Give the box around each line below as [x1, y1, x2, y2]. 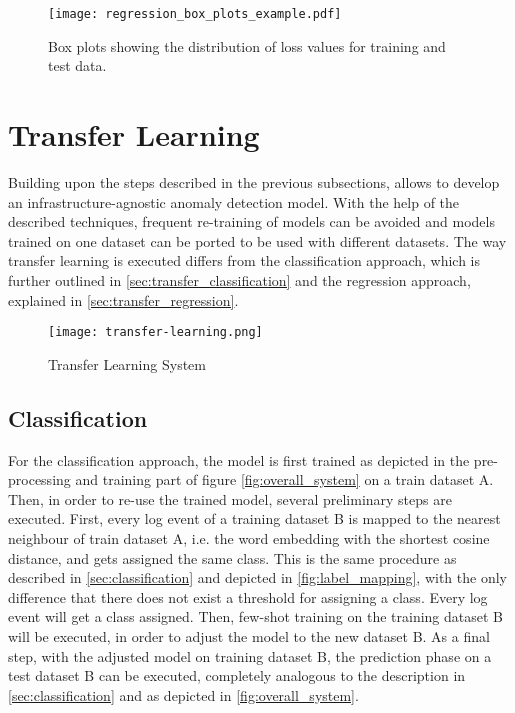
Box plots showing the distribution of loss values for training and [48, 35, 446, 56]
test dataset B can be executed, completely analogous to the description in [8, 665, 466, 686]
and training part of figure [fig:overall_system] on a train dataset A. [75, 469, 494, 490]
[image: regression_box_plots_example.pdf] [48, 7, 342, 21]
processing [8, 469, 71, 490]
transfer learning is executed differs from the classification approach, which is [8, 250, 481, 271]
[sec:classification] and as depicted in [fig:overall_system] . [8, 684, 359, 705]
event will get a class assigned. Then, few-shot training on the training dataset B [8, 606, 503, 627]
